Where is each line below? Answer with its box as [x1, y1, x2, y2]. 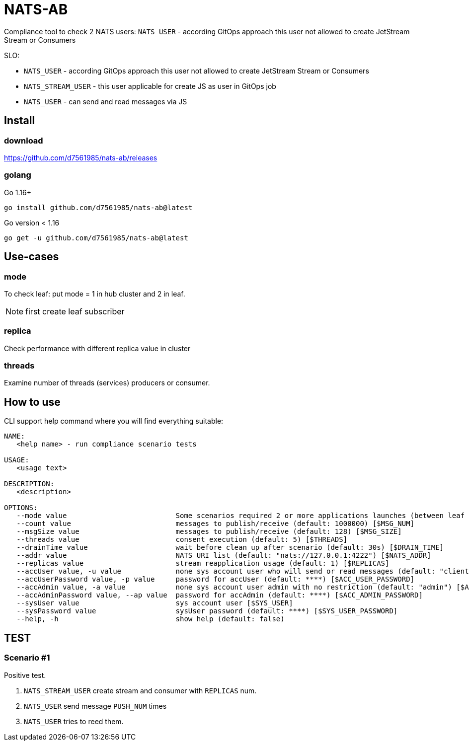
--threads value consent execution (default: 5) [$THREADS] [16, 535, 348, 544]
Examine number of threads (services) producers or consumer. [4, 378, 210, 387]
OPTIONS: [4, 504, 38, 512]
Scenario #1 [4, 653, 50, 663]
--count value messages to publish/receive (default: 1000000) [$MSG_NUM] [16, 520, 415, 528]
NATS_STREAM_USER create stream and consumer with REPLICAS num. [24, 686, 257, 695]
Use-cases [4, 250, 59, 263]
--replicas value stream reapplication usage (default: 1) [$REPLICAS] [16, 559, 390, 568]
